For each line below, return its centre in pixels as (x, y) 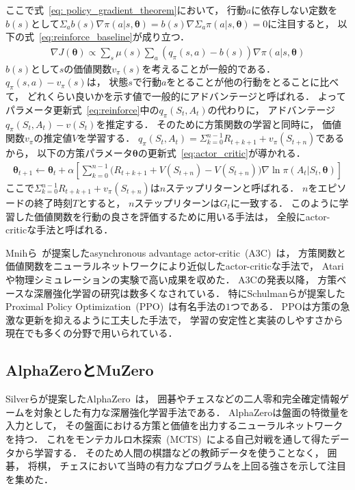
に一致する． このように (285, 203)
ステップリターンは (177, 203)
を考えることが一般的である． (209, 68)
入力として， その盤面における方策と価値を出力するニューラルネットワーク (174, 425)
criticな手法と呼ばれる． (60, 230)
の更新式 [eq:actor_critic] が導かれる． (222, 153)
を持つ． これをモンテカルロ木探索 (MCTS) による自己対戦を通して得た (168, 438)
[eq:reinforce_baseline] (86, 37)
